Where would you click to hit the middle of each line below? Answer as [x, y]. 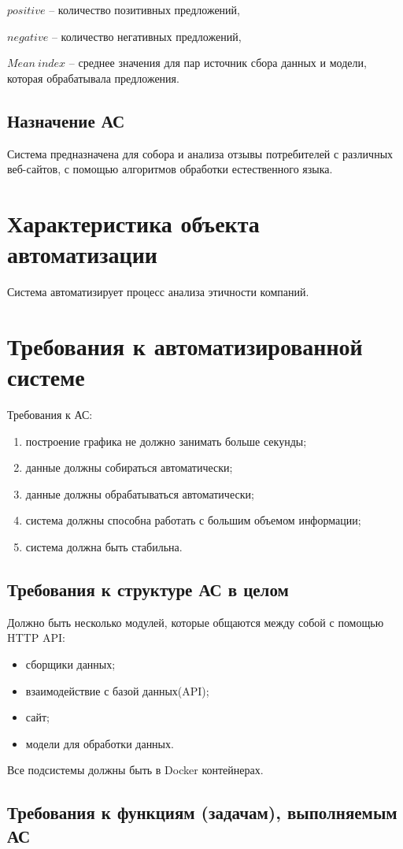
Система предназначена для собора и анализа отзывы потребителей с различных [200, 153]
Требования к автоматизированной [185, 345]
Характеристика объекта [133, 222]
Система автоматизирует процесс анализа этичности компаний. [158, 292]
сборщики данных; [70, 664]
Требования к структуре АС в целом [148, 589]
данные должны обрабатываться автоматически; [140, 493]
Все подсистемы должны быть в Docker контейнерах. [135, 770]
